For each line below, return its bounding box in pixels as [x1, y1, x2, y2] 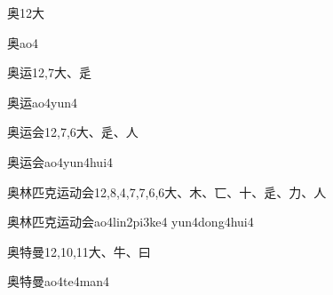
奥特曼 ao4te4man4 [7, 272, 110, 291]
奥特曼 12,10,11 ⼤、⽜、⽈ [7, 242, 151, 260]
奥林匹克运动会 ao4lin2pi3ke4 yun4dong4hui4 [7, 212, 254, 231]
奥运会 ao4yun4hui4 [7, 152, 114, 171]
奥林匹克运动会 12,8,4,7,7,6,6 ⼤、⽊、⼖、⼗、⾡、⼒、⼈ [7, 182, 327, 201]
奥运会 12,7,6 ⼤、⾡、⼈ [7, 123, 139, 141]
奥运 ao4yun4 [7, 92, 77, 111]
